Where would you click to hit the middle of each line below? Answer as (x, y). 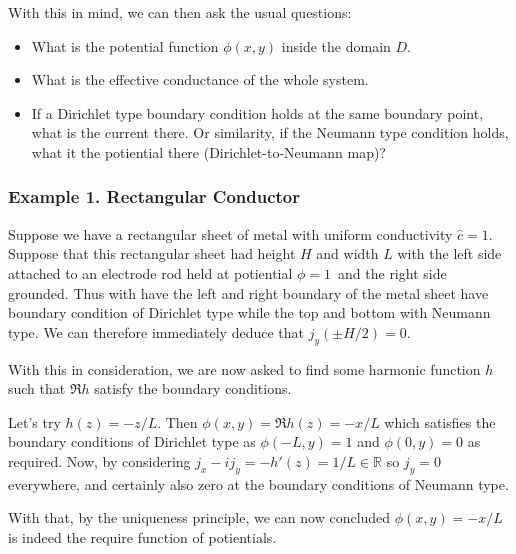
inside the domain (336, 45)
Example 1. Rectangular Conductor (154, 196)
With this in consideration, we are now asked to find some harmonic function (244, 368)
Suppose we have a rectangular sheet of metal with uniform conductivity (230, 233)
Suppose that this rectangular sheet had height (152, 253)
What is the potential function (125, 45)
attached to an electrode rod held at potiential (150, 272)
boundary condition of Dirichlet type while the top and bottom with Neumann (249, 312)
